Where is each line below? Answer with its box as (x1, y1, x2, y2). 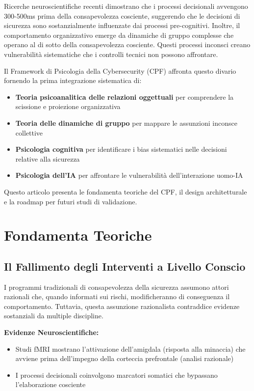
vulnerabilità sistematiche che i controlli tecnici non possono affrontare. (4, 49, 218, 59)
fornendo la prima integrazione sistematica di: (4, 75, 142, 85)
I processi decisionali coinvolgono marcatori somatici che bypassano (15, 369, 218, 380)
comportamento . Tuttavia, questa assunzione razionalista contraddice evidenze (4, 301, 240, 311)
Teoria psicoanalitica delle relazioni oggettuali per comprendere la (15, 91, 234, 102)
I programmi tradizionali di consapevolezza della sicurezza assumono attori (4, 281, 229, 292)
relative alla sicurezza (15, 153, 80, 164)
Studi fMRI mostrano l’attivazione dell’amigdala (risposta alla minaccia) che (15, 343, 246, 354)
